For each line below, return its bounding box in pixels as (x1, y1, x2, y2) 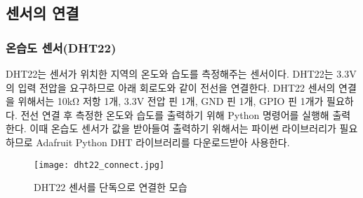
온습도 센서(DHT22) (6, 38, 117, 56)
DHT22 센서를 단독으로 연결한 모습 (34, 180, 187, 195)
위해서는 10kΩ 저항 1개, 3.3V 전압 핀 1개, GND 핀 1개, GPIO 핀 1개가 (18, 94, 324, 108)
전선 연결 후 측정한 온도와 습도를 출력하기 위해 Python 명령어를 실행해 (20, 107, 329, 122)
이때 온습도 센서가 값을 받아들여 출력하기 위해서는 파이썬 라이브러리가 (29, 121, 336, 136)
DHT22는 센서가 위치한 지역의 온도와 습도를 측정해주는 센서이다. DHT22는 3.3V (6, 66, 357, 80)
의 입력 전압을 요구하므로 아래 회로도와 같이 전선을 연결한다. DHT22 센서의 (6, 80, 336, 94)
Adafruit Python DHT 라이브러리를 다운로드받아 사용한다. (36, 134, 290, 149)
